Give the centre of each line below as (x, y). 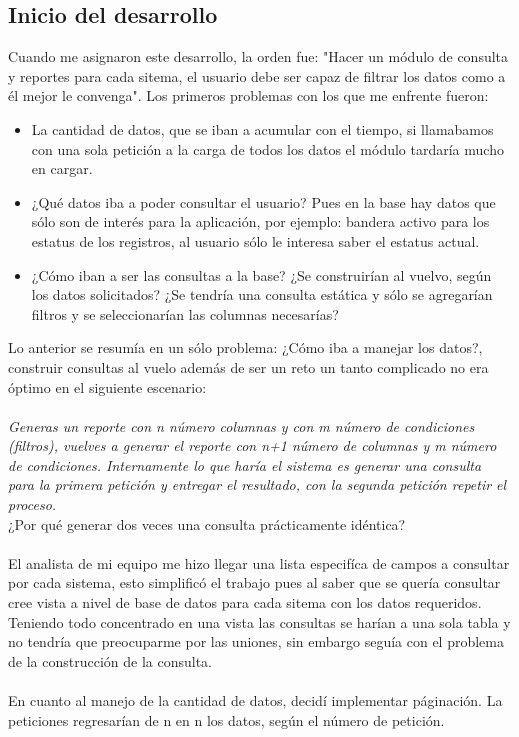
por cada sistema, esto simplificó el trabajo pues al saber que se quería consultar (254, 582)
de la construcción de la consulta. (110, 660)
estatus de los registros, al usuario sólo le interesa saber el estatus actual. (255, 240)
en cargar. (62, 168)
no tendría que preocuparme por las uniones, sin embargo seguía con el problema (256, 641)
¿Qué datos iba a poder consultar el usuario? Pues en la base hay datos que (263, 201)
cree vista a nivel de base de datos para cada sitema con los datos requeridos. (245, 602)
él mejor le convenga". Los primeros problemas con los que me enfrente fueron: (248, 95)
